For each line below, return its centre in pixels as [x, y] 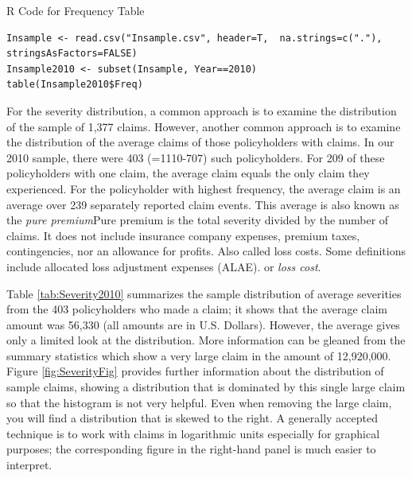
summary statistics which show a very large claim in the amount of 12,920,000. [199, 355]
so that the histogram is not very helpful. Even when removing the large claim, [199, 402]
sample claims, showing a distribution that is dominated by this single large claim [206, 387]
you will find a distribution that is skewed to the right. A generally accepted [192, 418]
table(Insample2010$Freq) [75, 85]
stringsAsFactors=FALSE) [72, 54]
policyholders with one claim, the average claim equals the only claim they [188, 173]
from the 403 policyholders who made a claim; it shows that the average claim [197, 309]
